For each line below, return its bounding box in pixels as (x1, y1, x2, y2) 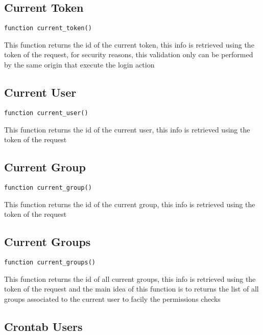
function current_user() (4, 109, 88, 117)
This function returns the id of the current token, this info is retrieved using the (4, 39, 254, 50)
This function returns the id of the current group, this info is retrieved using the (4, 198, 255, 209)
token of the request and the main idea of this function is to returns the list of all (4, 283, 259, 294)
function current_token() (4, 25, 92, 32)
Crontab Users (4, 318, 83, 334)
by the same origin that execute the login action (4, 59, 155, 70)
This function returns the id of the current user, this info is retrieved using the (4, 124, 250, 135)
